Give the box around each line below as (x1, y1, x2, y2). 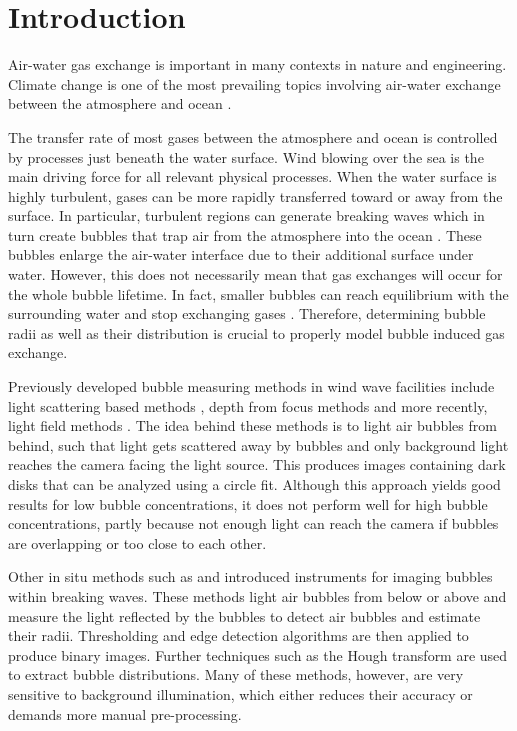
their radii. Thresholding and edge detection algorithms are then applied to (8, 625, 469, 646)
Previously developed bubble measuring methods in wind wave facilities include (8, 376, 495, 397)
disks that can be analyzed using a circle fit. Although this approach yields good (8, 474, 501, 494)
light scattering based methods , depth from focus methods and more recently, (8, 395, 488, 416)
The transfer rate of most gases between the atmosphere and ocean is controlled (8, 126, 498, 147)
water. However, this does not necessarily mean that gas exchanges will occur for (8, 264, 503, 285)
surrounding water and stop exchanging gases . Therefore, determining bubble (8, 303, 486, 324)
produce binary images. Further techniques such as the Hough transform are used (8, 644, 508, 665)
